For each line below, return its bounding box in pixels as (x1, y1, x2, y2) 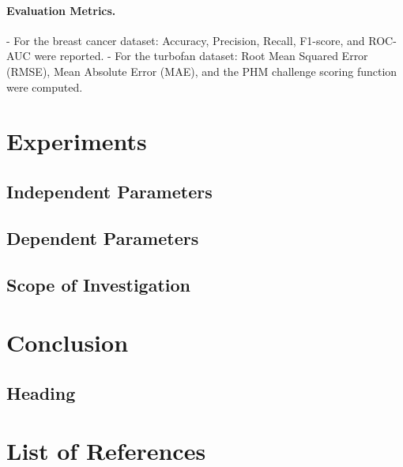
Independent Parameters (6, 179, 213, 203)
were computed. (6, 78, 83, 95)
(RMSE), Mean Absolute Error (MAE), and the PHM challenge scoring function (6, 62, 397, 79)
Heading (6, 380, 76, 405)
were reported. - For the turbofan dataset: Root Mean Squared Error (34, 47, 368, 64)
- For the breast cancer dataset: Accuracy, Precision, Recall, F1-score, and (6, 32, 365, 48)
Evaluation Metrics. (6, 2, 116, 18)
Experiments (6, 125, 147, 157)
